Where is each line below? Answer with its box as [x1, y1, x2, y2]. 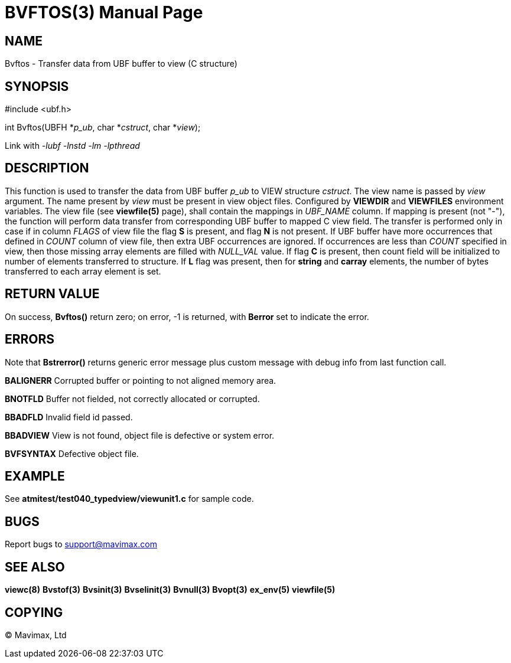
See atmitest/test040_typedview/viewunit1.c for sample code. [5, 494, 254, 504]
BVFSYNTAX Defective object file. [5, 448, 139, 459]
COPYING [5, 605, 63, 620]
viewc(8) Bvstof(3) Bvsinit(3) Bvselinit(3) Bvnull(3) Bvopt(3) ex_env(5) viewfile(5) [5, 584, 336, 595]
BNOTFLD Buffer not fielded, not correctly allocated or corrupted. [5, 393, 260, 404]
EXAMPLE [5, 468, 65, 484]
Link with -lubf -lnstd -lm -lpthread [5, 141, 140, 151]
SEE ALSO [5, 559, 65, 574]
